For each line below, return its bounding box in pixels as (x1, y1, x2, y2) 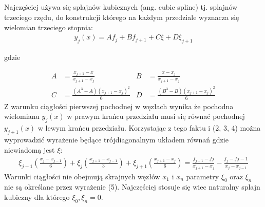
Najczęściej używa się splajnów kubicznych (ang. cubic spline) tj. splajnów (4, 2, 238, 12)
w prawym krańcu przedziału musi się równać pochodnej (67, 111, 245, 121)
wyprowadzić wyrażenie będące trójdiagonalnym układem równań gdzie (4, 134, 229, 144)
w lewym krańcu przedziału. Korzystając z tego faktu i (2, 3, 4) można (37, 122, 261, 133)
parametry (186, 171, 219, 181)
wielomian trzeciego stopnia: (4, 22, 93, 32)
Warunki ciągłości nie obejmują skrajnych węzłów (4, 171, 160, 181)
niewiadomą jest (4, 144, 55, 155)
